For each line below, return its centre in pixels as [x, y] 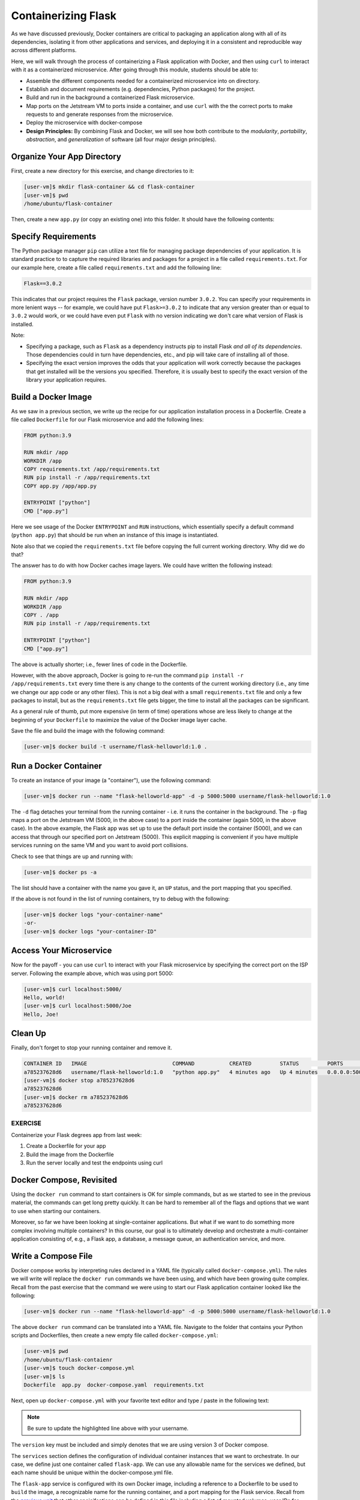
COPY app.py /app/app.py [60, 486]
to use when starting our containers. [56, 1211]
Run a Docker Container [56, 766]
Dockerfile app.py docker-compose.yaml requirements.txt [114, 1385]
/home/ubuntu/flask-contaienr [68, 1360]
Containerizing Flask [64, 16]
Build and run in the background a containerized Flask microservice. [110, 97]
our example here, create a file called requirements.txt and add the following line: [116, 268]
